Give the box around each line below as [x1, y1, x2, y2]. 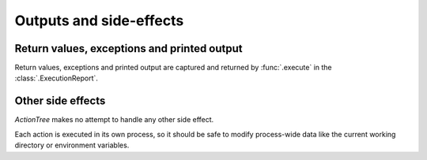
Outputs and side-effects [14, 12, 184, 29]
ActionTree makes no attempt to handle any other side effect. [14, 115, 214, 125]
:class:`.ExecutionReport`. [14, 73, 99, 83]
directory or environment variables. [14, 140, 130, 150]
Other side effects [14, 95, 106, 108]
